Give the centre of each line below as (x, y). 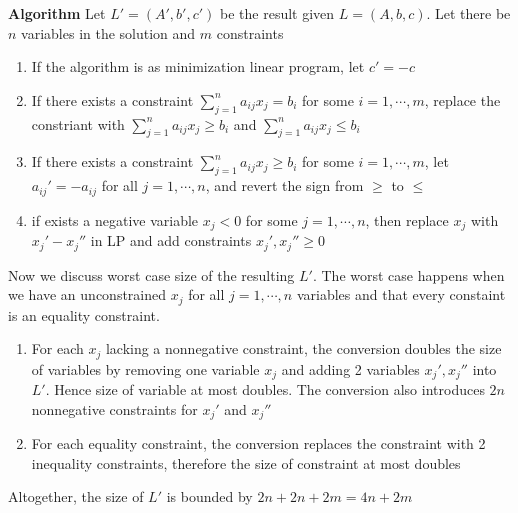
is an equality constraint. (84, 314)
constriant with (78, 123)
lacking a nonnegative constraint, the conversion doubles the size (303, 348)
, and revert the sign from (284, 185)
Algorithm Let (57, 13)
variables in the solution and (108, 32)
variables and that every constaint (401, 294)
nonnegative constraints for (114, 408)
